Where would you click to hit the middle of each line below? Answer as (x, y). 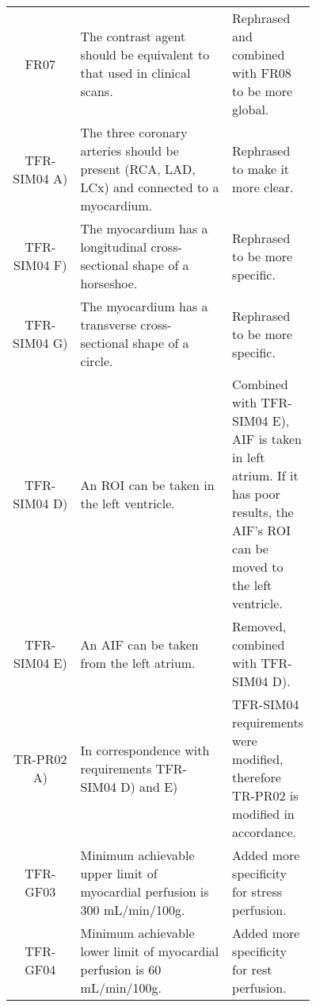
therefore (257, 777)
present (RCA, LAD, (138, 169)
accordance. (265, 832)
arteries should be (129, 150)
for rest (252, 969)
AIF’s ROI (261, 530)
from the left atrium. (138, 663)
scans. (97, 91)
